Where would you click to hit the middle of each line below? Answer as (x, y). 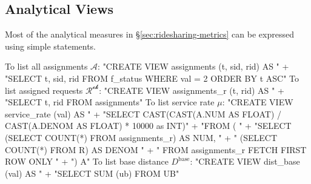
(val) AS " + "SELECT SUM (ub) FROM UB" (92, 173)
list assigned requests (44, 90)
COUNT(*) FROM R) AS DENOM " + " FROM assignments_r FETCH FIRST (156, 149)
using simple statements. (51, 46)
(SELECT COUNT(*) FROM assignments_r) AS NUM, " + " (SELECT (141, 137)
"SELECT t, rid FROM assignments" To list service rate (110, 102)
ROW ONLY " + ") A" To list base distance (87, 161)
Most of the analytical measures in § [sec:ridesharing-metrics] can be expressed (149, 34)
